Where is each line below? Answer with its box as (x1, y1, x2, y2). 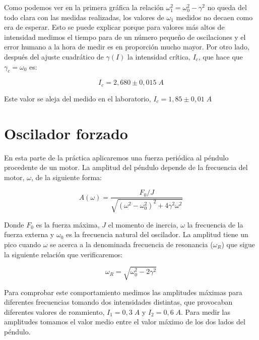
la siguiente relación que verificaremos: (4, 249, 123, 259)
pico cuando (4, 239, 41, 249)
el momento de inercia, (108, 219, 178, 230)
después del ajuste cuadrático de (4, 51, 104, 62)
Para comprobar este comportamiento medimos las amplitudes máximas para (4, 287, 242, 297)
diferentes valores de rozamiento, (4, 306, 105, 317)
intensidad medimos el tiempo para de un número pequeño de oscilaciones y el (4, 31, 246, 42)
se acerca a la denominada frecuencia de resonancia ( (50, 239, 213, 249)
